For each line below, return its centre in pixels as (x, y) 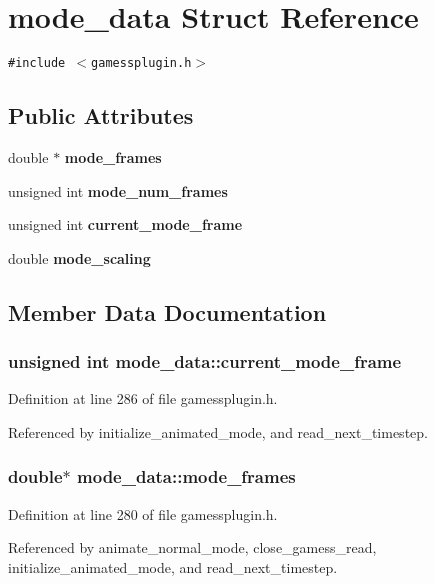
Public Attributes (101, 115)
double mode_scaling (79, 257)
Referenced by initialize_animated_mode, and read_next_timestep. (218, 431)
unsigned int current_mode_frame (125, 224)
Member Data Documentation (167, 311)
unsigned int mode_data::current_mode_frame (205, 361)
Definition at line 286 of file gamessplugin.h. (143, 398)
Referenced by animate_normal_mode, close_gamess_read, (192, 547)
